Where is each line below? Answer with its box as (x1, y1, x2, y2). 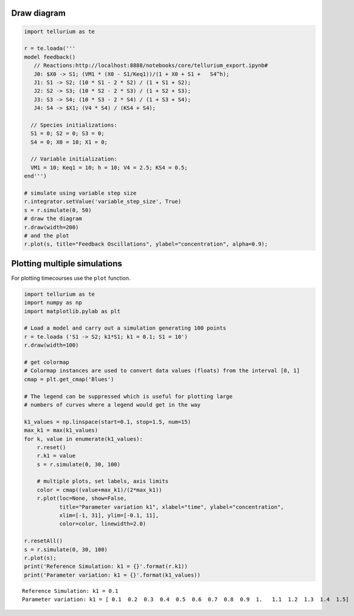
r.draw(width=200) (24, 224, 79, 230)
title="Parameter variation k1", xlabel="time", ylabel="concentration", (59, 504, 284, 510)
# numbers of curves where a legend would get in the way (24, 401, 201, 408)
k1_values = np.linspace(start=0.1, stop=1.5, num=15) (24, 418, 191, 425)
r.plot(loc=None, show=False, (36, 495, 127, 502)
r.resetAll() (24, 538, 63, 544)
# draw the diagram (24, 215, 82, 222)
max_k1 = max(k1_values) (24, 427, 99, 434)
